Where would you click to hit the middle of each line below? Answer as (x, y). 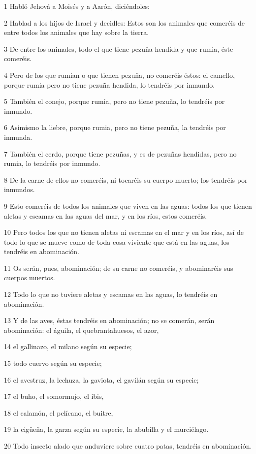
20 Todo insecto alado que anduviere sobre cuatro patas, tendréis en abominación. (128, 446)
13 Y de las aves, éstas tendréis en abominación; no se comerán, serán (109, 320)
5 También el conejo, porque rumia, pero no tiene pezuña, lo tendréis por (114, 101)
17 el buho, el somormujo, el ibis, (54, 396)
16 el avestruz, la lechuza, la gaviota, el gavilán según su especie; (101, 379)
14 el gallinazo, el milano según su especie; (68, 346)
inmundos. (19, 189)
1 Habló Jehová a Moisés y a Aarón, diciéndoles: (77, 6)
